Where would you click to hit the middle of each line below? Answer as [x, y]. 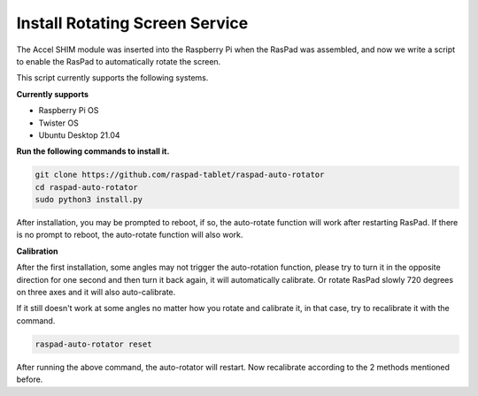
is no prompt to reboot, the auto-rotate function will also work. [130, 235]
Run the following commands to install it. [93, 151]
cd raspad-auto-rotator [87, 187]
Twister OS [58, 123]
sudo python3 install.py [89, 200]
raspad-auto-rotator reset [93, 344]
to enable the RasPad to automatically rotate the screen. [119, 61]
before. [30, 379]
